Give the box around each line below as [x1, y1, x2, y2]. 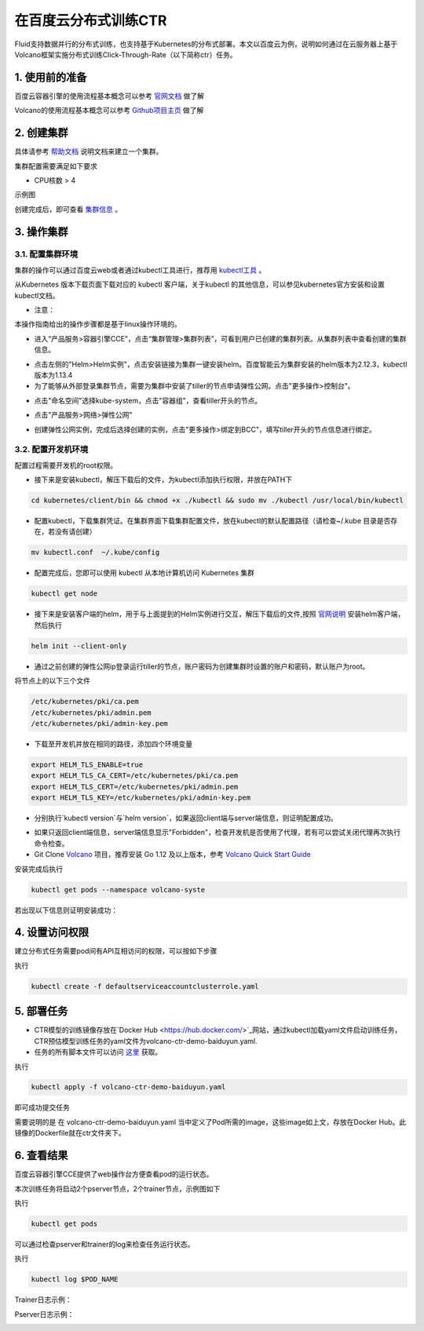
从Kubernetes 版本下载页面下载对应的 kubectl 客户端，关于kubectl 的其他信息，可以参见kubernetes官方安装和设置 [14, 279, 385, 290]
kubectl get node [31, 589, 98, 598]
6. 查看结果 [14, 1149, 68, 1162]
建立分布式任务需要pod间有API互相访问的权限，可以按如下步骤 [14, 946, 217, 956]
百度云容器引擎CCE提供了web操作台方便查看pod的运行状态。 [14, 1169, 214, 1179]
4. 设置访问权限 [14, 926, 90, 939]
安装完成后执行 [14, 864, 63, 873]
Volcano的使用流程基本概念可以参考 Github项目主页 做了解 [14, 106, 204, 115]
